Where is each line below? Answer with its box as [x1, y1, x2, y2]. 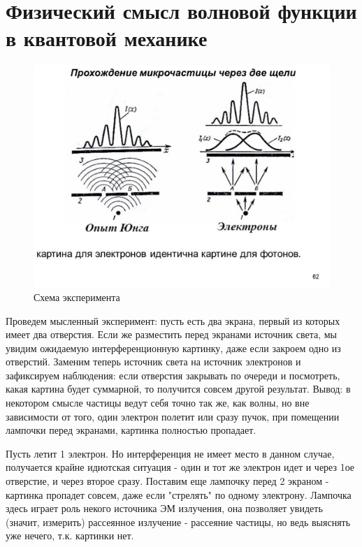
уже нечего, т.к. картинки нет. [6, 528, 134, 543]
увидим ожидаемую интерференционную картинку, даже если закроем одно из [6, 340, 341, 355]
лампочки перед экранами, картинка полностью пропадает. [6, 423, 256, 437]
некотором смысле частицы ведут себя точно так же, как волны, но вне [6, 395, 310, 410]
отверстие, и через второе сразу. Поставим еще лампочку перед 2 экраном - [6, 474, 329, 488]
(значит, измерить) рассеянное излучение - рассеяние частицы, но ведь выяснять [6, 514, 351, 529]
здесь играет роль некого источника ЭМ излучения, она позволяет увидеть [6, 501, 323, 516]
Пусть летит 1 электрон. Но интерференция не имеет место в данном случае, [6, 446, 335, 460]
